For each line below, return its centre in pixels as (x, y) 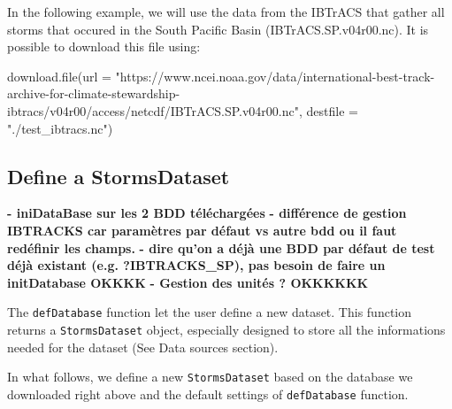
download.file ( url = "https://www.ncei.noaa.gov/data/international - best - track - (221, 76)
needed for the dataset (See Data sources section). (143, 347)
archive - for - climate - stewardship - (94, 93)
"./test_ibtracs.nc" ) (60, 128)
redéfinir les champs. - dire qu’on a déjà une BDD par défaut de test (221, 247)
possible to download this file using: (104, 46)
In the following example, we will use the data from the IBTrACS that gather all (226, 12)
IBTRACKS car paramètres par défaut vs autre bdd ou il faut (202, 230)
